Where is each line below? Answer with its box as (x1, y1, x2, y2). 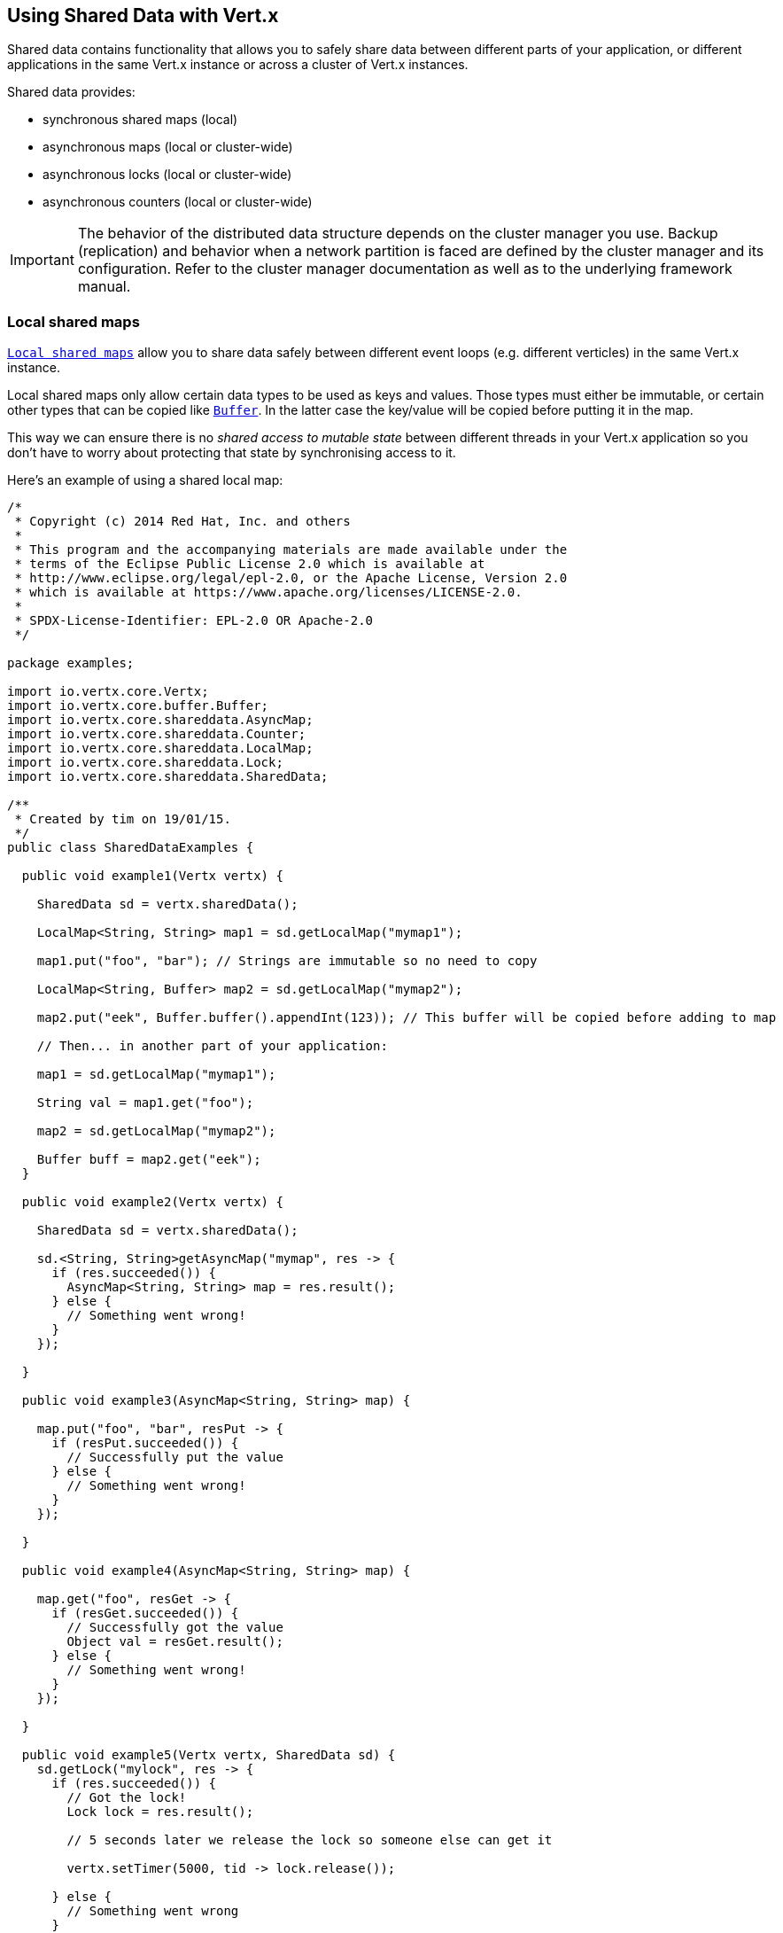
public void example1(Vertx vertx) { (21, 869, 283, 884)
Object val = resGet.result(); (66, 1634, 283, 1649)
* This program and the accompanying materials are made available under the (14, 542, 568, 557)
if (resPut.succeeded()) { (51, 1436, 239, 1451)
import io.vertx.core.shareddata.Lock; (7, 755, 283, 770)
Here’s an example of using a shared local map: (7, 472, 283, 488)
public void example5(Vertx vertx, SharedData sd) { (21, 1748, 396, 1763)
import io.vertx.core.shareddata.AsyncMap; (7, 713, 314, 728)
